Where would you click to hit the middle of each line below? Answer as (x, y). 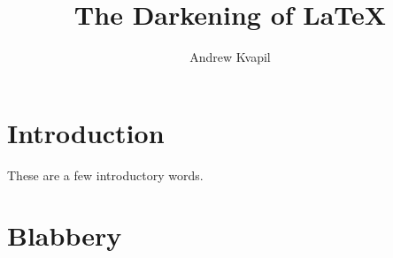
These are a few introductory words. (105, 175)
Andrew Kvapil (230, 57)
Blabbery (65, 235)
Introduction (86, 132)
